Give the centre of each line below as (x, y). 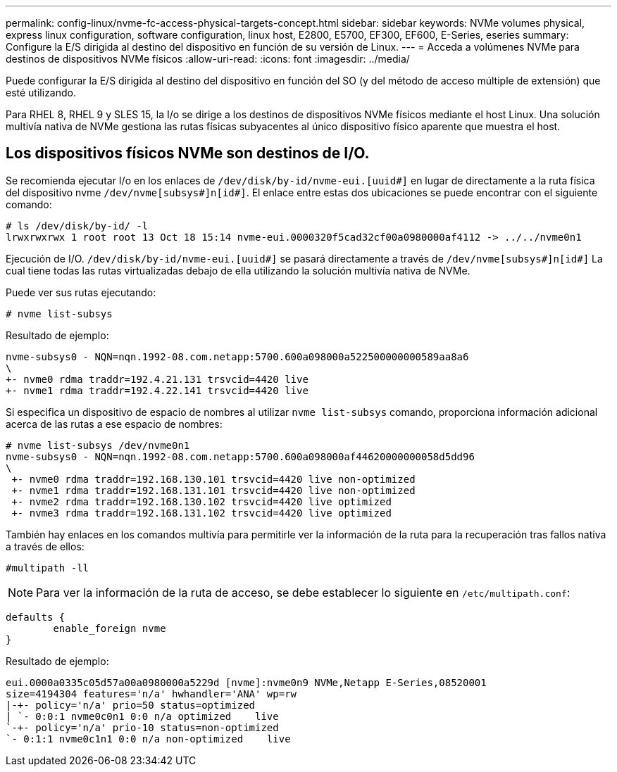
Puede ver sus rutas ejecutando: (81, 292)
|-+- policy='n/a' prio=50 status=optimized (131, 705)
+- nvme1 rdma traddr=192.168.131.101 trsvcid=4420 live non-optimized (213, 490)
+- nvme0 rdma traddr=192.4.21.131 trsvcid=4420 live (157, 379)
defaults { (36, 617)
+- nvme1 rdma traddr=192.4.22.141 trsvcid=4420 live (157, 390)
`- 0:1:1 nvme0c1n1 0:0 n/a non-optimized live (148, 739)
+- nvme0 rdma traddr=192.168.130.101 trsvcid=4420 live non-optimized (213, 479)
